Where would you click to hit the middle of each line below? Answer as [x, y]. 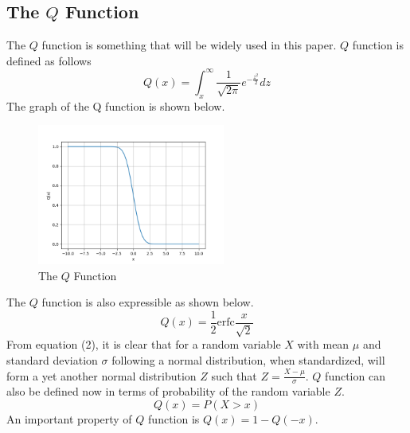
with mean [323, 344]
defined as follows [49, 60]
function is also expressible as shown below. [148, 302]
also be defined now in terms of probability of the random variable [168, 391]
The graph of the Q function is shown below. [116, 105]
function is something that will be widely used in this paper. [189, 45]
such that [234, 375]
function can [355, 375]
